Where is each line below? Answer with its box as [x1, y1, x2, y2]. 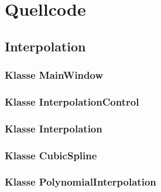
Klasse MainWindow [5, 68, 104, 82]
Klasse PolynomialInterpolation [5, 174, 156, 189]
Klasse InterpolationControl [5, 94, 139, 109]
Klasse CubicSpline [5, 148, 97, 162]
